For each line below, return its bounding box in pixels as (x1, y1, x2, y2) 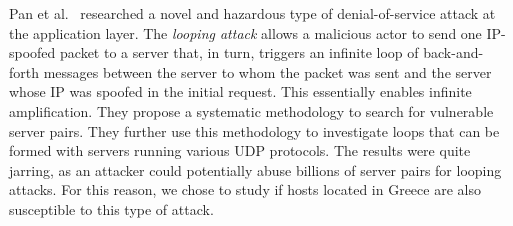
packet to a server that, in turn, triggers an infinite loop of (60, 42, 419, 63)
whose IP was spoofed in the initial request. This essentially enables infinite (9, 81, 472, 102)
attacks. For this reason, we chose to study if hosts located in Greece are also (9, 179, 481, 200)
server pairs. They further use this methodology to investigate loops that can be (9, 120, 500, 141)
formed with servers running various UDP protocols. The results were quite (9, 140, 471, 161)
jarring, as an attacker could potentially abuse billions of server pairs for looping (9, 159, 502, 180)
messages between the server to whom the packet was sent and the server (43, 61, 492, 82)
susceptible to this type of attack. (9, 198, 214, 219)
